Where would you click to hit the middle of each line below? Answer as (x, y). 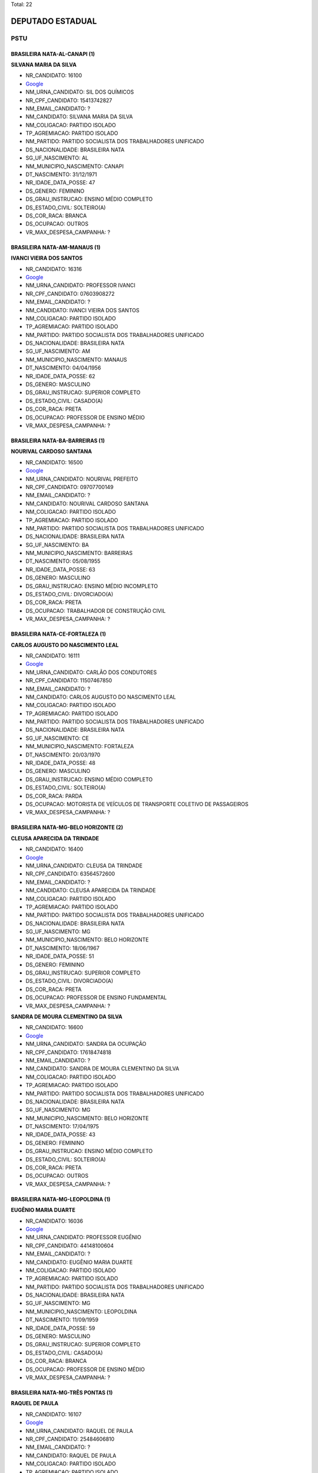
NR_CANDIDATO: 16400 (54, 849)
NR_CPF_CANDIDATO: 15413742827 (69, 100)
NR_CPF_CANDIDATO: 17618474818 (69, 1052)
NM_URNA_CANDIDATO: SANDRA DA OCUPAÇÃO (86, 1044)
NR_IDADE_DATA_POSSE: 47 (60, 183)
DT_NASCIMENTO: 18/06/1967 (62, 948)
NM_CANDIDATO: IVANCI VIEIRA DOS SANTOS (82, 310)
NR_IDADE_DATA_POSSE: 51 (60, 956)
